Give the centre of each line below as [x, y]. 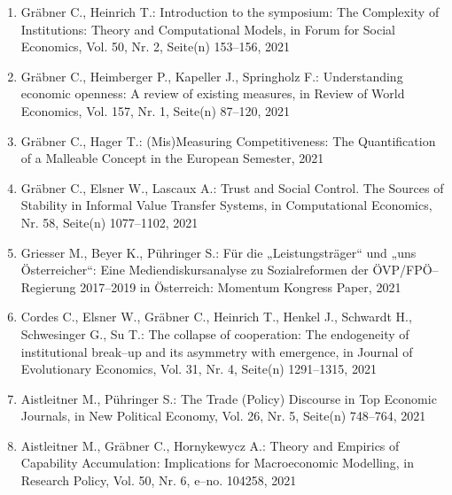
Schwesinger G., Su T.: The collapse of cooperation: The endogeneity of [215, 333]
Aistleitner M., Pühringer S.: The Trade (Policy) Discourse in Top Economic [229, 398]
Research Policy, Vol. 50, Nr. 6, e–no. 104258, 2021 [159, 480]
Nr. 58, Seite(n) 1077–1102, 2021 [109, 222]
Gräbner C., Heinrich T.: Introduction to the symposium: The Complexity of [230, 12]
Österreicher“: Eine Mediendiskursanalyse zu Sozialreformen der [195, 270]
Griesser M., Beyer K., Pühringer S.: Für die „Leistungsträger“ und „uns [218, 252]
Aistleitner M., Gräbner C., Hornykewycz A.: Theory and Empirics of [210, 445]
